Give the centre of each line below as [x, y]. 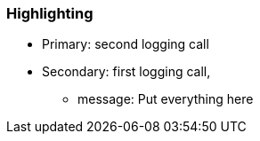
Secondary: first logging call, [126, 72]
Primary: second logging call [126, 44]
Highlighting [50, 13]
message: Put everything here [166, 99]
